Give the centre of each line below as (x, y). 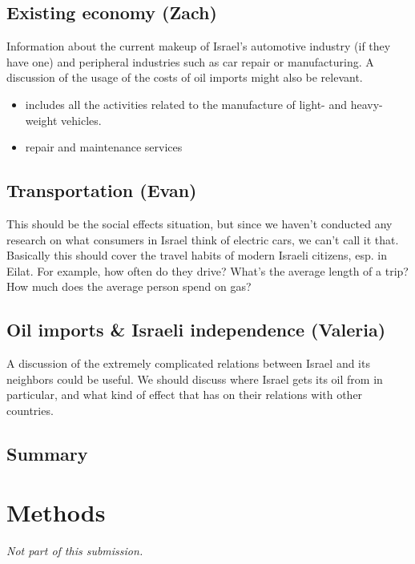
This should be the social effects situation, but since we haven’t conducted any (199, 223)
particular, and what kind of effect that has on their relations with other (185, 395)
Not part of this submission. (75, 551)
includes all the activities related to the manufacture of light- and (186, 104)
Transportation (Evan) (102, 190)
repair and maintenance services (104, 147)
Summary (47, 453)
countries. (30, 410)
